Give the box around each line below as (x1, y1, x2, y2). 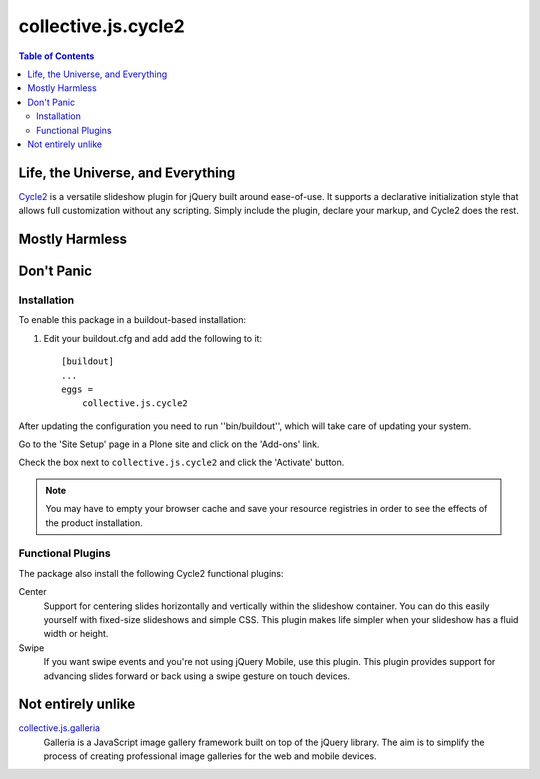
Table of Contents (18, 50, 95, 62)
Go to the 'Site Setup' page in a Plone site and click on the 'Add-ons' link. (18, 438, 320, 450)
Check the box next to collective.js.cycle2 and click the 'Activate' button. (18, 456, 345, 469)
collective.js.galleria (18, 722, 100, 734)
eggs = (61, 383, 94, 395)
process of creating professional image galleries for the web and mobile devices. (43, 750, 377, 762)
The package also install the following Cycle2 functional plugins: (18, 567, 284, 579)
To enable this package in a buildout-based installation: (18, 314, 247, 326)
